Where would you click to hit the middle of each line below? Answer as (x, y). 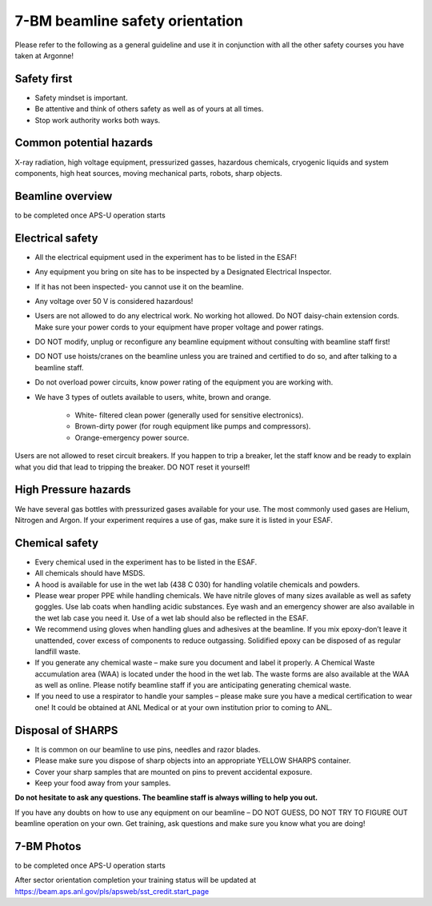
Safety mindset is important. (81, 98)
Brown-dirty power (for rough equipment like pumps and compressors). (193, 426)
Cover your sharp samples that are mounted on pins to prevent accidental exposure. (174, 772)
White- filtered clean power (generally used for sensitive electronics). (189, 415)
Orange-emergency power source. (132, 437)
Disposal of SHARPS (66, 730)
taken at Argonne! (44, 55)
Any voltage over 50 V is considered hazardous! (114, 301)
